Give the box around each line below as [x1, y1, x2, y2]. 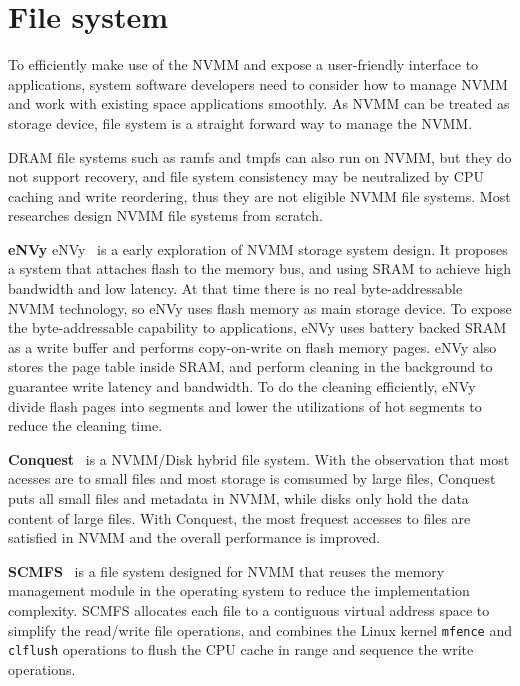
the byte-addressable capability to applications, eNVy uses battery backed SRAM [8, 317, 507, 338]
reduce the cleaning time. [8, 415, 163, 436]
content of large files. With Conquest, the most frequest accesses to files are [8, 507, 471, 528]
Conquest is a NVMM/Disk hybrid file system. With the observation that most [8, 448, 510, 469]
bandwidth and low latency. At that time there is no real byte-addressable [8, 278, 463, 299]
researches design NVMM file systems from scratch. [8, 205, 323, 226]
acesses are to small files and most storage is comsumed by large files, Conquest [8, 468, 496, 489]
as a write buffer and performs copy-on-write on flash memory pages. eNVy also [8, 336, 497, 357]
